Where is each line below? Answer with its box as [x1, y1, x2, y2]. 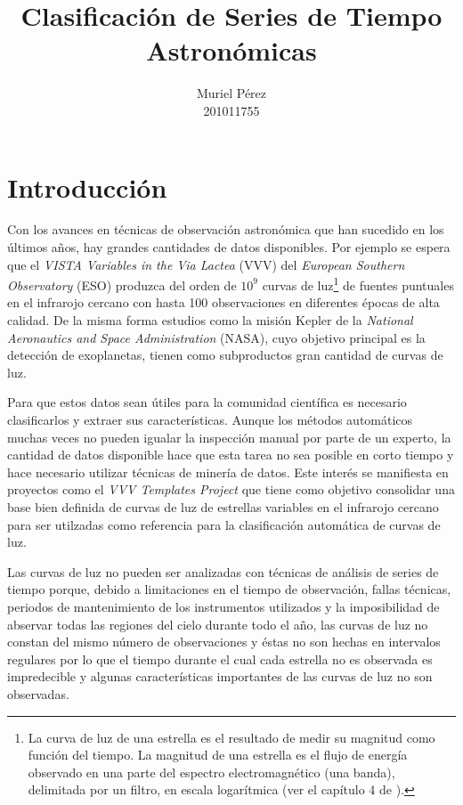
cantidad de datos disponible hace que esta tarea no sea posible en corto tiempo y [7, 445, 454, 464]
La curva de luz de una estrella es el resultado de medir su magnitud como [28, 728, 435, 746]
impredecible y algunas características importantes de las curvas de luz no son [7, 667, 433, 686]
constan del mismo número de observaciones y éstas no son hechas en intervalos [7, 632, 441, 651]
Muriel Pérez [196, 84, 267, 102]
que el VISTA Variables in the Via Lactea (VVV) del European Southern [7, 255, 405, 273]
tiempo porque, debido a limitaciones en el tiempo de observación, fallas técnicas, [7, 580, 451, 598]
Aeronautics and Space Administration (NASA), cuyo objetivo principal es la [7, 328, 426, 346]
